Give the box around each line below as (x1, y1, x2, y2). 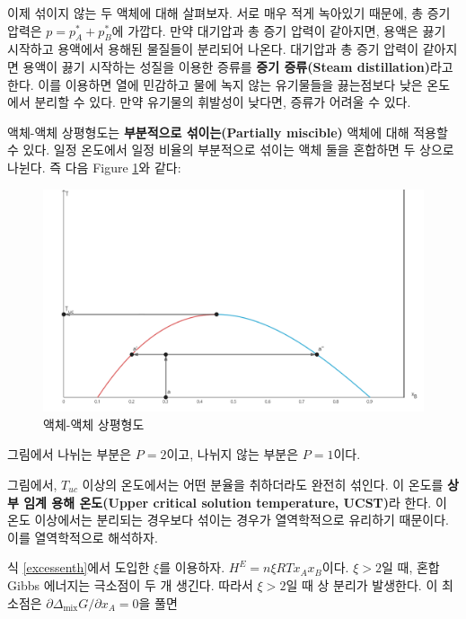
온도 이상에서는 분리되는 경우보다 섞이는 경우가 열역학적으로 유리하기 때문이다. (7, 510, 449, 529)
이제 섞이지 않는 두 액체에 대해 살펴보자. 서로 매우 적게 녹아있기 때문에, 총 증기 (7, 4, 451, 22)
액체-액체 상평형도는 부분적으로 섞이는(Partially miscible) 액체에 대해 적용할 (7, 122, 448, 141)
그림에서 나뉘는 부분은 (7, 445, 132, 464)
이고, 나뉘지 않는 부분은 (166, 445, 299, 464)
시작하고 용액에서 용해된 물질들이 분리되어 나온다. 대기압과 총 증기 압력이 (7, 40, 419, 58)
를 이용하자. (159, 558, 225, 577)
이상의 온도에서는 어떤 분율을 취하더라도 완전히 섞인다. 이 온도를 (82, 474, 444, 493)
